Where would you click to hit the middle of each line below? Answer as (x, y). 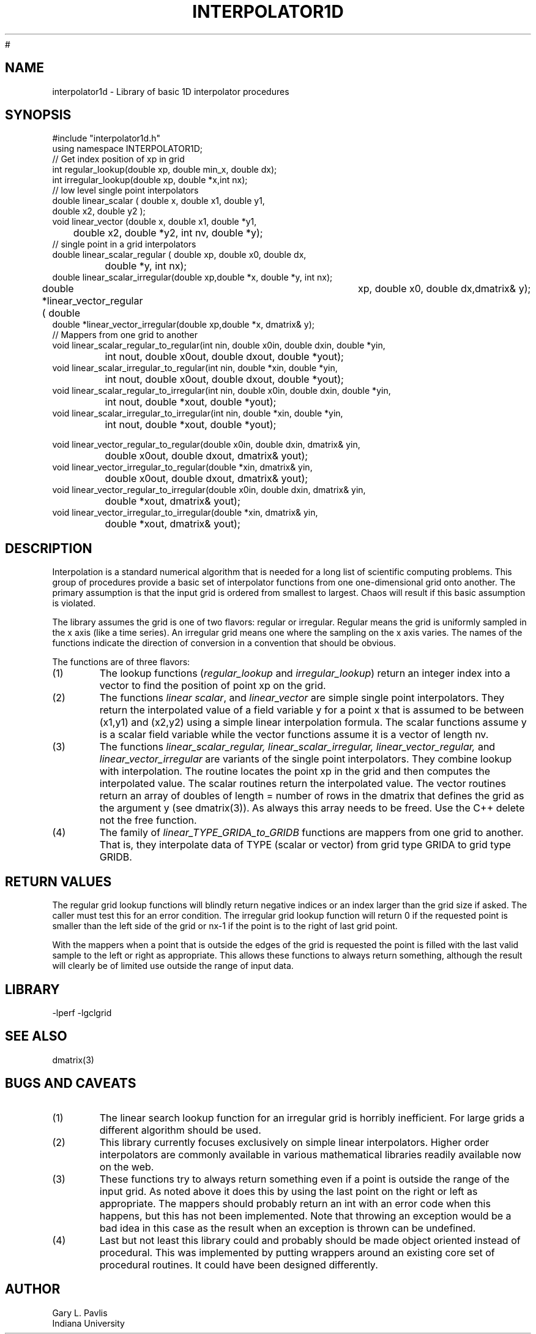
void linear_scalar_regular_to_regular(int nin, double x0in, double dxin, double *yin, (219, 345)
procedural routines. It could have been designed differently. (239, 1264)
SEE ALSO (36, 1036)
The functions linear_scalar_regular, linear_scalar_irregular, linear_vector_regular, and (297, 747)
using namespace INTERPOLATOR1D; (128, 149)
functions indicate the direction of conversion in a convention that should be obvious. (224, 643)
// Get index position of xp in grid (118, 159)
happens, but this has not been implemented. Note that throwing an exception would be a (305, 1215)
